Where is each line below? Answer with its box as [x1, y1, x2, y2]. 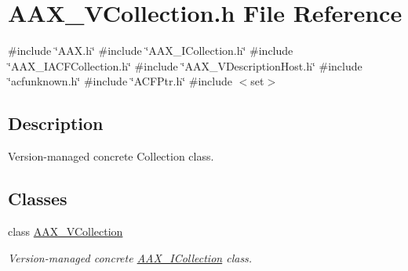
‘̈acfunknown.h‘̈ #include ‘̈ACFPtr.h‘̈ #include [8, 73, 232, 89]
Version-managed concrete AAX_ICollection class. [8, 249, 253, 266]
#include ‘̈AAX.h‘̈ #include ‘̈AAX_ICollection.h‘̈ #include [8, 42, 293, 59]
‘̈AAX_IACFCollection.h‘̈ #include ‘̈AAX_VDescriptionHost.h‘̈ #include [8, 57, 362, 74]
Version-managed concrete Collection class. [8, 148, 214, 164]
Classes [8, 186, 67, 211]
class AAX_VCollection [8, 222, 123, 239]
